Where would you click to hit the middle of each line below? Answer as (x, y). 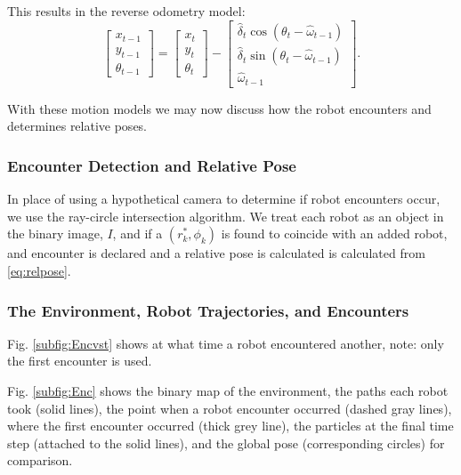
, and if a (137, 233)
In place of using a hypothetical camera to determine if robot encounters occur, (224, 199)
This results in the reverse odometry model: (126, 11)
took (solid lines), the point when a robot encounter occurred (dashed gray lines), (230, 408)
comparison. (40, 460)
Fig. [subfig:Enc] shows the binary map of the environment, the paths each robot (228, 390)
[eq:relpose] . (39, 270)
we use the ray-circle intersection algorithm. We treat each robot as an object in (226, 216)
